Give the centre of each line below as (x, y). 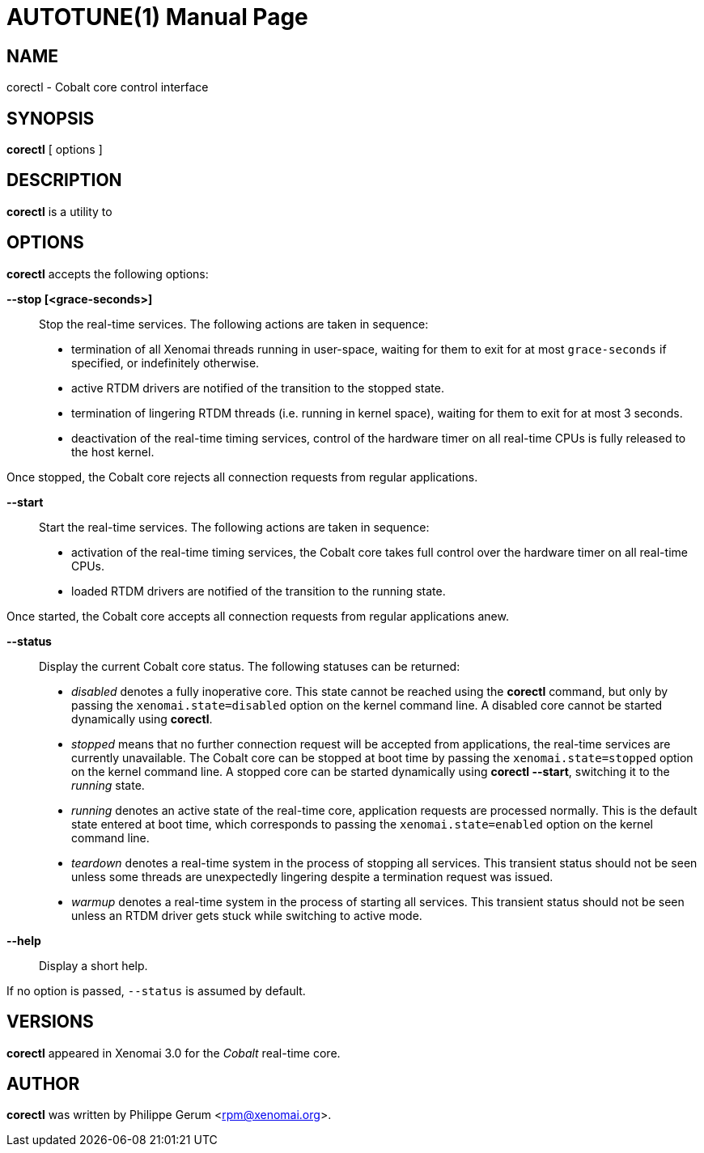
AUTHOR (43, 1083)
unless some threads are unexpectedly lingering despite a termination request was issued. (312, 876)
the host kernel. (113, 451)
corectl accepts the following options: (108, 273)
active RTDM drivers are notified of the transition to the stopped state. (258, 388)
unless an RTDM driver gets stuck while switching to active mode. (247, 915)
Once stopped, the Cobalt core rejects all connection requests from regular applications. (242, 477)
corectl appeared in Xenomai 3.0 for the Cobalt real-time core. (174, 1053)
